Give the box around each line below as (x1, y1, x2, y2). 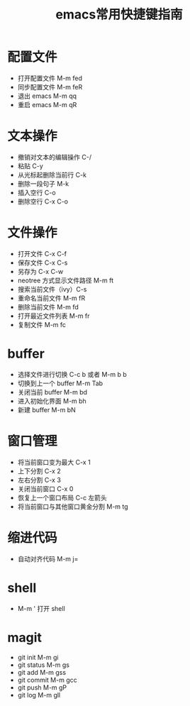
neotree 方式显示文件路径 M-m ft (17, 276, 114, 285)
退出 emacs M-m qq (17, 92, 77, 100)
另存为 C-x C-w (17, 267, 64, 275)
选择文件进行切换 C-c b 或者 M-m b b (17, 370, 128, 378)
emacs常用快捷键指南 (55, 6, 183, 23)
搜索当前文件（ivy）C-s (17, 285, 87, 293)
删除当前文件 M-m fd (17, 302, 79, 311)
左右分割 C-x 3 (17, 475, 62, 484)
